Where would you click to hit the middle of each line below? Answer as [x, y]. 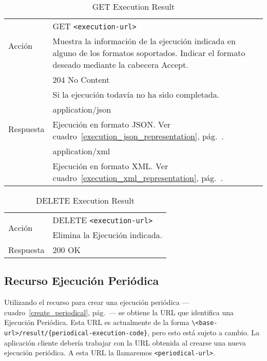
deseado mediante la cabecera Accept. [120, 65]
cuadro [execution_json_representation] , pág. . [138, 136]
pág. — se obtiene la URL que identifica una [163, 312]
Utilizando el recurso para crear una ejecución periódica [92, 302]
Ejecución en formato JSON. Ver [112, 124]
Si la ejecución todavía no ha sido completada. [136, 94]
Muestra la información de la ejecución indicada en [144, 41]
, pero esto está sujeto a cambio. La [204, 332]
